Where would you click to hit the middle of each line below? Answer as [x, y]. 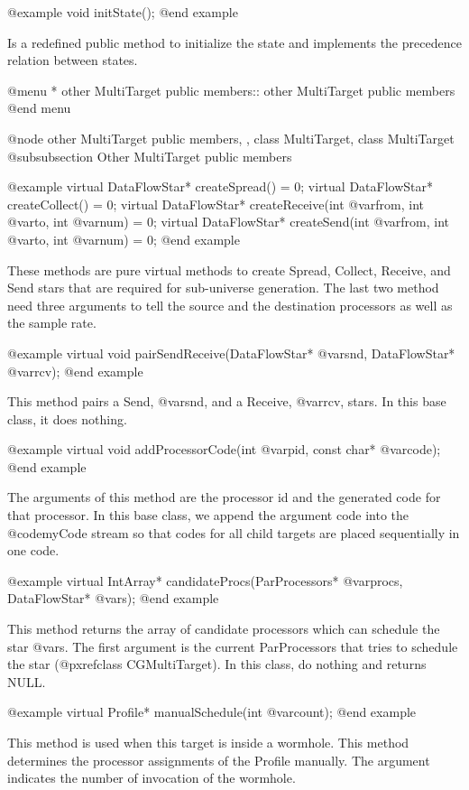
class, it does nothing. [67, 418]
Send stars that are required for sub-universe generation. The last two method [223, 288]
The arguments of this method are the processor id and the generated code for [224, 497]
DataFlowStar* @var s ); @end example [113, 598]
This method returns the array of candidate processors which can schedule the [224, 629]
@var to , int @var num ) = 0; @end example [124, 239]
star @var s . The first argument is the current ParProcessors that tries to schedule [233, 646]
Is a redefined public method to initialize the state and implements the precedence [234, 42]
